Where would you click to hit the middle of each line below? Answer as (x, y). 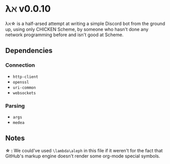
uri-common (24, 88)
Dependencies (29, 51)
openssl (21, 82)
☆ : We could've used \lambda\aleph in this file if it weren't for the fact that (84, 150)
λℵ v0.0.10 (28, 9)
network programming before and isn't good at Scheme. (64, 35)
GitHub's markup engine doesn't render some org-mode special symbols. (83, 156)
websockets (24, 93)
